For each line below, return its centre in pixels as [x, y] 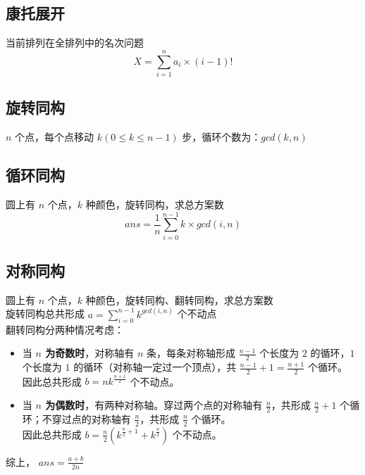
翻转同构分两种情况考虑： [65, 329]
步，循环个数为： [222, 137]
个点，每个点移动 [55, 137]
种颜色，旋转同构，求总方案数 [155, 204]
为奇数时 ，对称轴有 [90, 353]
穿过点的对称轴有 [91, 418]
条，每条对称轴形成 [191, 353]
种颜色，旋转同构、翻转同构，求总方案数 [179, 299]
